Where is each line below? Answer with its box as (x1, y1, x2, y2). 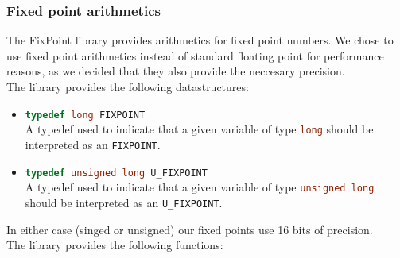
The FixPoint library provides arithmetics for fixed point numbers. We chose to (6, 32, 394, 48)
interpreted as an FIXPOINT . (25, 136, 161, 152)
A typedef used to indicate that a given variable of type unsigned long (25, 179, 375, 195)
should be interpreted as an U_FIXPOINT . (25, 194, 223, 210)
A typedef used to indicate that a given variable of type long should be (25, 121, 374, 137)
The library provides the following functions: (6, 237, 223, 253)
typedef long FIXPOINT (25, 109, 146, 121)
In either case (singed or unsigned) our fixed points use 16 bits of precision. (6, 221, 373, 237)
